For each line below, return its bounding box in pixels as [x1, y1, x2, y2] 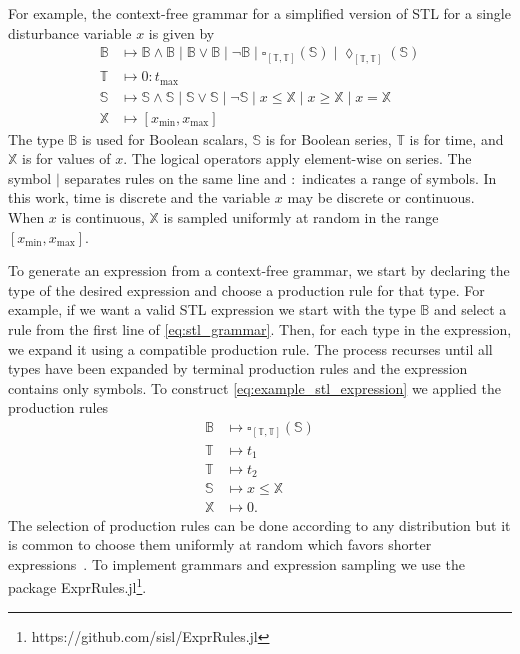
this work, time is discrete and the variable [8, 187, 271, 208]
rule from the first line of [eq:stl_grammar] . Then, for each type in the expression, [8, 318, 512, 339]
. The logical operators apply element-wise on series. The [123, 148, 472, 169]
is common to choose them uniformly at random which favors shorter [8, 534, 432, 555]
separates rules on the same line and [64, 167, 287, 188]
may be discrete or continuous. [287, 187, 475, 208]
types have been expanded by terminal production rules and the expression [8, 358, 468, 379]
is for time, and [409, 128, 504, 149]
